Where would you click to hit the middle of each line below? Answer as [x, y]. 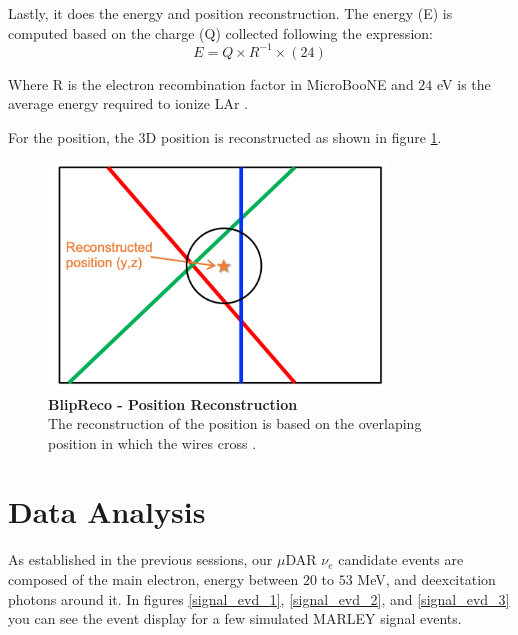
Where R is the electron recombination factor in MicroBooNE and [211, 83]
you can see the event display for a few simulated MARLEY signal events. [235, 618]
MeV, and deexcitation [426, 579]
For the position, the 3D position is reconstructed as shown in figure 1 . [225, 136]
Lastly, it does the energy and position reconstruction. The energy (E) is [230, 13]
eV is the [464, 83]
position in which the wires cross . [152, 442]
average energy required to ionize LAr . [128, 103]
